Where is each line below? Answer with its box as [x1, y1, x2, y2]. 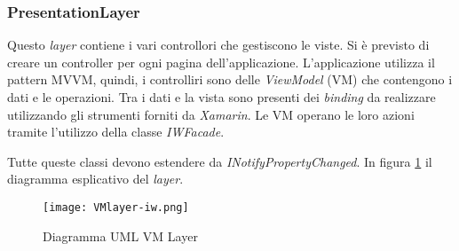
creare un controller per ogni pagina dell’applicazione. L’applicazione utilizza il [7, 52, 435, 71]
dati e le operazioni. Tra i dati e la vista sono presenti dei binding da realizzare [7, 88, 436, 106]
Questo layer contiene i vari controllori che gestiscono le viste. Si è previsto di [7, 35, 430, 54]
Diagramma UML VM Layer [43, 226, 198, 245]
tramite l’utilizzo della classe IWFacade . [7, 122, 225, 141]
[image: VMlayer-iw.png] [43, 200, 189, 214]
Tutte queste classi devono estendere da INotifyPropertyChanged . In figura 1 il [7, 152, 432, 170]
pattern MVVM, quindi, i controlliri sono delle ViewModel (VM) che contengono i [7, 70, 453, 89]
